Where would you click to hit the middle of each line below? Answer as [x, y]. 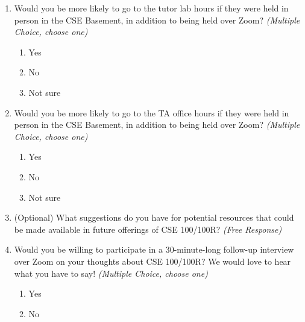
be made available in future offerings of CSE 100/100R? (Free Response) [148, 229]
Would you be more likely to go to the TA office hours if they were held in [152, 112]
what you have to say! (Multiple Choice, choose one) [111, 273]
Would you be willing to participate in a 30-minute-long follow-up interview [154, 249]
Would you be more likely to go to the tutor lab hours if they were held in [151, 8]
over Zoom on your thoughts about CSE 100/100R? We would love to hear [152, 261]
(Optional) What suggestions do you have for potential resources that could [154, 217]
